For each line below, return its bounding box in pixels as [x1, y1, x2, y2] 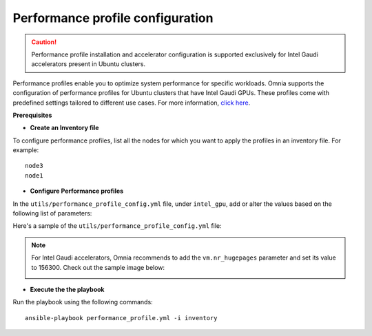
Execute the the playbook [30, 285, 105, 293]
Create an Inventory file [30, 124, 99, 132]
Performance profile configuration [12, 10, 214, 25]
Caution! [31, 38, 57, 46]
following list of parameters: [12, 209, 92, 218]
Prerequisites [12, 111, 52, 119]
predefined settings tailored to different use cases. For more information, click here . [12, 98, 251, 107]
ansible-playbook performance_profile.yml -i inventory [25, 314, 218, 322]
